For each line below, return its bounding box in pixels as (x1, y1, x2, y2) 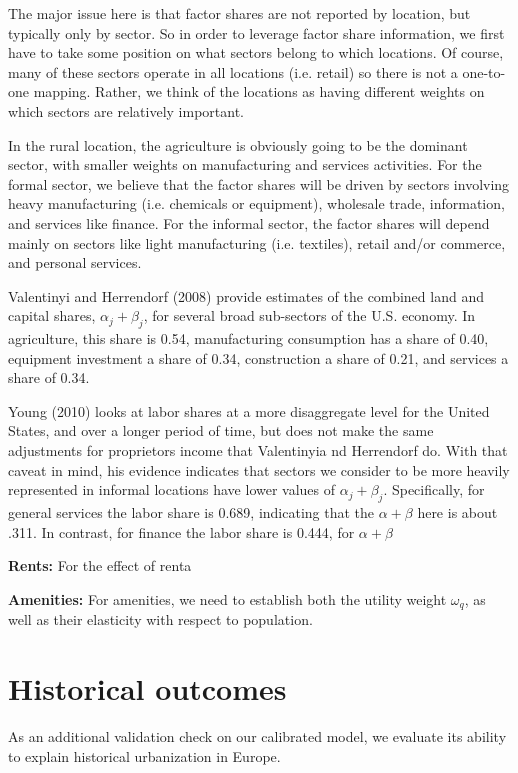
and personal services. (8, 252, 142, 273)
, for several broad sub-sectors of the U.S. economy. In (143, 305, 476, 326)
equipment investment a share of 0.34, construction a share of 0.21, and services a (8, 347, 509, 368)
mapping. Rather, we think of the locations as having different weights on (33, 81, 485, 102)
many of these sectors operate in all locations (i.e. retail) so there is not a (8, 61, 458, 82)
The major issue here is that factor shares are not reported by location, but (8, 3, 471, 23)
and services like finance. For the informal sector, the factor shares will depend (8, 212, 490, 233)
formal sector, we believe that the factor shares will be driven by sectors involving (8, 173, 510, 194)
